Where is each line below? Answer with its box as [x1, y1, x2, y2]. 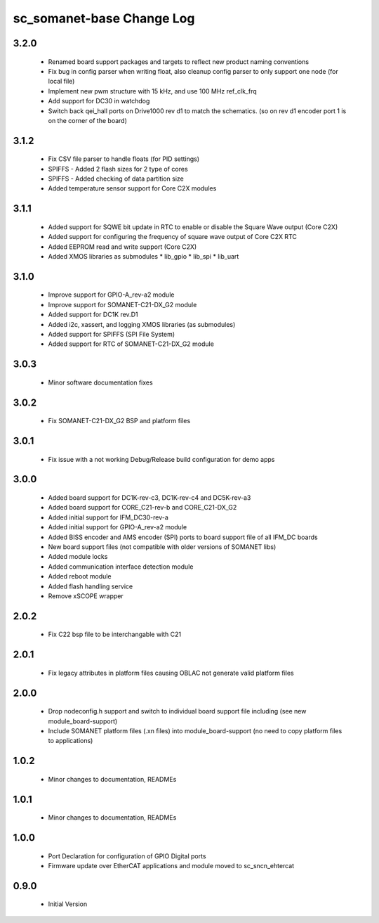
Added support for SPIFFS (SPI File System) [48, 330, 175, 339]
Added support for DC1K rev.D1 [48, 310, 138, 319]
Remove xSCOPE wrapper [48, 591, 124, 600]
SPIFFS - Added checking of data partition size [48, 174, 184, 183]
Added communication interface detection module [48, 562, 194, 571]
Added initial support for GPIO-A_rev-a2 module [48, 523, 187, 531]
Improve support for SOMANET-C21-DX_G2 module [48, 300, 197, 309]
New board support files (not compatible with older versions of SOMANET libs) [48, 543, 277, 551]
